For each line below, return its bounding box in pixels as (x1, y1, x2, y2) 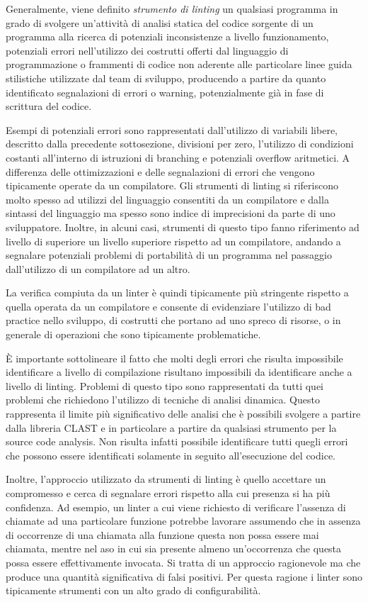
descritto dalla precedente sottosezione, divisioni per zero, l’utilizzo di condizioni (6, 136, 354, 151)
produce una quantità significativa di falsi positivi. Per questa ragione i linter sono (6, 569, 363, 584)
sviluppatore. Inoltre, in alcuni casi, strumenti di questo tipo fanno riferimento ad (6, 219, 360, 234)
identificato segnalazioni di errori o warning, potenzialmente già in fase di (6, 84, 324, 99)
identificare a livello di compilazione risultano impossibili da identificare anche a (6, 364, 352, 379)
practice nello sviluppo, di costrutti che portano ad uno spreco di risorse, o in (6, 313, 341, 328)
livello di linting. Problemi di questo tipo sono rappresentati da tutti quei (6, 378, 323, 393)
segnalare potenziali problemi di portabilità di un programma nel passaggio (6, 247, 332, 262)
